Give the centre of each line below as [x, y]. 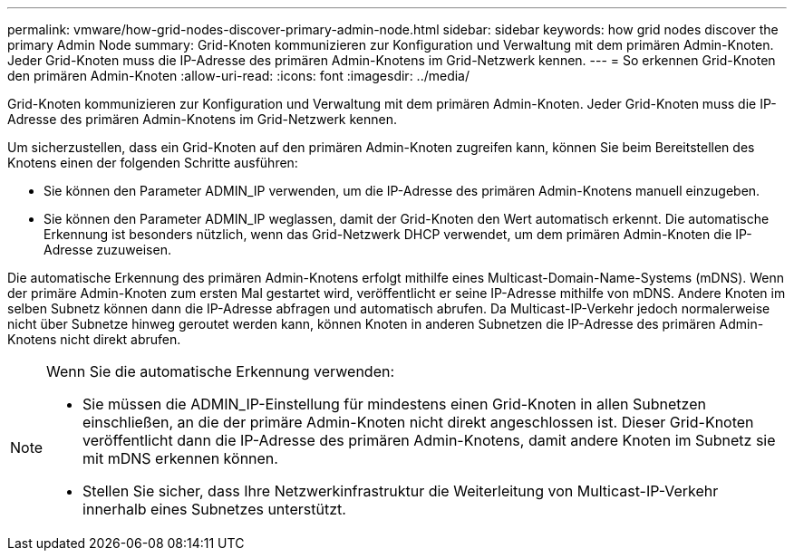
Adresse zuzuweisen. [107, 250]
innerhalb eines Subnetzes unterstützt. [214, 509]
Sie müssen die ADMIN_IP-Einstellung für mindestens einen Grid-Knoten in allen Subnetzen [394, 404]
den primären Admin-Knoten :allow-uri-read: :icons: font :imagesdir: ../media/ [239, 76]
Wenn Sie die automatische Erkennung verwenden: [221, 371]
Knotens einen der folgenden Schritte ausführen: [153, 163]
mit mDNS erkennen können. [180, 458]
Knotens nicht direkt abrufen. [94, 339]
